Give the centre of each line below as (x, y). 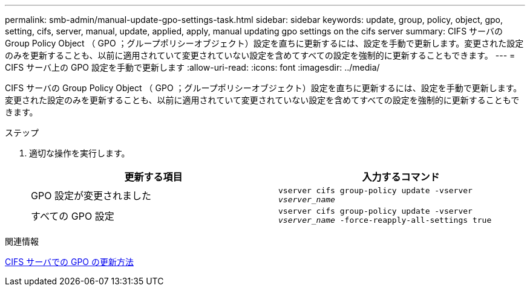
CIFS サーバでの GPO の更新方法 (69, 262)
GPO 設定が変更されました (91, 196)
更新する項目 (153, 177)
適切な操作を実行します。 (80, 153)
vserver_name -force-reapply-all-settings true (385, 220)
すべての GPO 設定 (73, 216)
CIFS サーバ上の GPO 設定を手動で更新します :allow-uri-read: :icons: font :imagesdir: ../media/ (192, 67)
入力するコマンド (401, 177)
